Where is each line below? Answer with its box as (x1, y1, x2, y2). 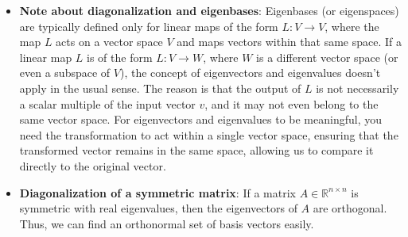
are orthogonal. (313, 200, 387, 216)
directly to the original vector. (19, 157, 166, 174)
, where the (324, 17, 379, 34)
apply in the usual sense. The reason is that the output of (19, 79, 301, 96)
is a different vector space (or (256, 48, 398, 65)
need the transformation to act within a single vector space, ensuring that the (19, 126, 398, 143)
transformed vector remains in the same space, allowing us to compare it (19, 142, 374, 159)
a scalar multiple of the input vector (19, 95, 196, 112)
